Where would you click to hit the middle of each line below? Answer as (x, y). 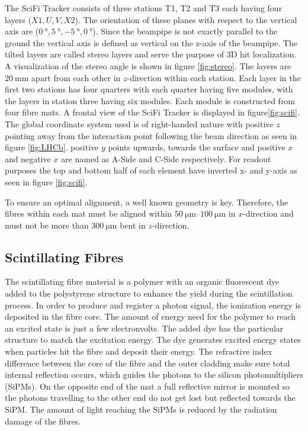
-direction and (268, 213)
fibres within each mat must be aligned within (89, 213)
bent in (133, 225)
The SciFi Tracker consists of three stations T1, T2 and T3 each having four (144, 8)
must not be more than (47, 225)
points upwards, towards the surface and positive (197, 147)
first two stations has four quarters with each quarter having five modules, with (149, 89)
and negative (28, 158)
